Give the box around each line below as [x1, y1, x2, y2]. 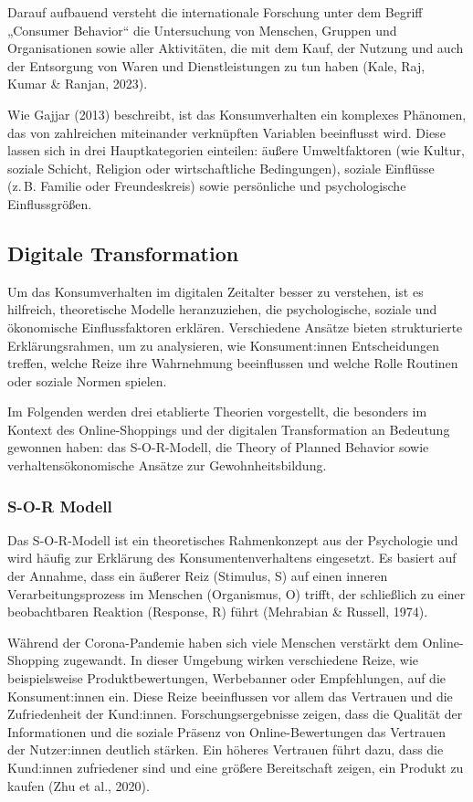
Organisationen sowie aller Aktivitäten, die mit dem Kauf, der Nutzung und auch [7, 38, 464, 58]
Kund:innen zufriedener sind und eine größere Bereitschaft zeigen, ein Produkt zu [7, 758, 464, 777]
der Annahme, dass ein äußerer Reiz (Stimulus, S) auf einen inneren [7, 566, 388, 586]
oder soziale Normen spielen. [7, 371, 167, 390]
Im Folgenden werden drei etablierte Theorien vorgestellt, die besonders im [7, 402, 427, 421]
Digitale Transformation [7, 238, 239, 267]
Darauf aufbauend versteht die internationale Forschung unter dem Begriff [7, 3, 423, 21]
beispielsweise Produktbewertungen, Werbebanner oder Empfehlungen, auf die [7, 669, 447, 688]
